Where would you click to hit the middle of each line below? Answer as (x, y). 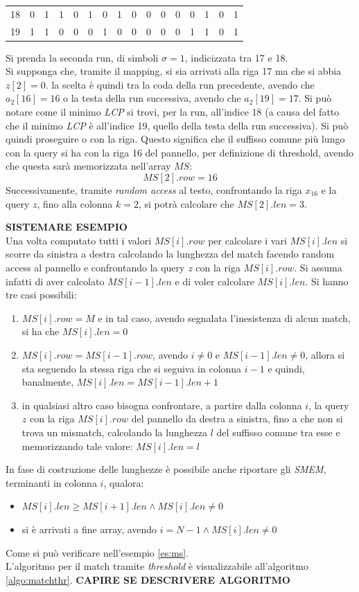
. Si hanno (327, 281)
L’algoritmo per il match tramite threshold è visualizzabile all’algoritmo (157, 566)
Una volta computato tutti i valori (79, 240)
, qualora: (124, 482)
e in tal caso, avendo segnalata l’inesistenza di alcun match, (224, 317)
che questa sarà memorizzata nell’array (88, 166)
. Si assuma (318, 267)
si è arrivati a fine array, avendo (89, 529)
